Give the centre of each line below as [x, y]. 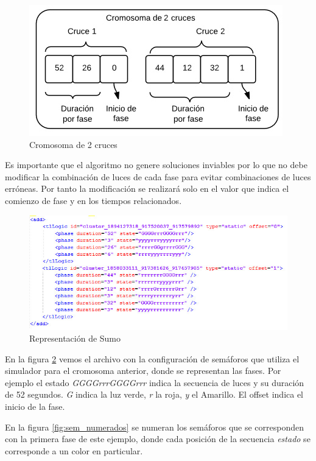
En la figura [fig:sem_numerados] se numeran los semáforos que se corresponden [155, 427]
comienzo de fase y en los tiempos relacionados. [93, 200]
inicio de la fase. [35, 406]
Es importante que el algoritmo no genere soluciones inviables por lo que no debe [156, 165]
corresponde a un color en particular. [74, 450]
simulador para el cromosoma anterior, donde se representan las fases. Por [143, 371]
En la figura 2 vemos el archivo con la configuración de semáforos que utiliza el [152, 358]
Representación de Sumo [75, 338]
